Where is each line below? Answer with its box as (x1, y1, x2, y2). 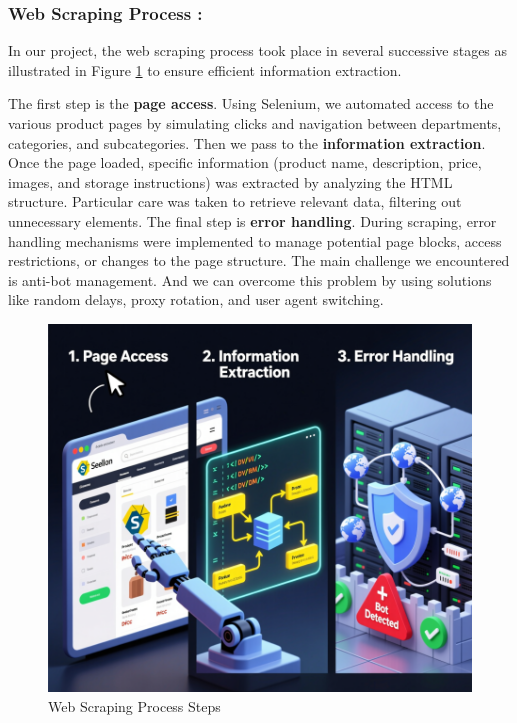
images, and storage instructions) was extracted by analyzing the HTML (8, 171, 453, 192)
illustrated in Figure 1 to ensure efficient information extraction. (8, 59, 402, 80)
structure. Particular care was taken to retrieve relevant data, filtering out (8, 191, 462, 212)
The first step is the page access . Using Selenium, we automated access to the (8, 93, 494, 114)
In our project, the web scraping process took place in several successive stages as (8, 40, 508, 61)
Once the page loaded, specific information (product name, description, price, (8, 152, 482, 173)
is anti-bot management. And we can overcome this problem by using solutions (8, 269, 492, 290)
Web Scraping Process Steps (48, 695, 221, 716)
